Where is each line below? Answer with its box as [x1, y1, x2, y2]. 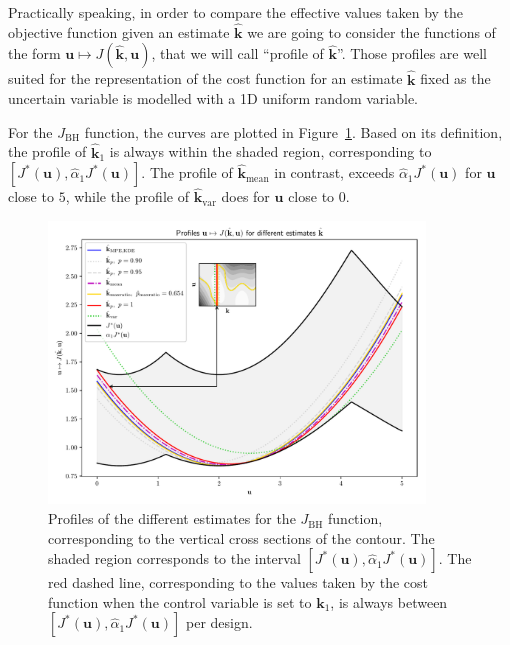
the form [8, 43, 61, 64]
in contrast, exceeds [274, 162, 395, 183]
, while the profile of [65, 186, 189, 207]
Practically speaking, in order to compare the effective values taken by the [8, 2, 464, 22]
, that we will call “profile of [151, 43, 324, 64]
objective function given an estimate [8, 21, 230, 42]
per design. [185, 612, 253, 633]
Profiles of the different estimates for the [48, 508, 296, 529]
